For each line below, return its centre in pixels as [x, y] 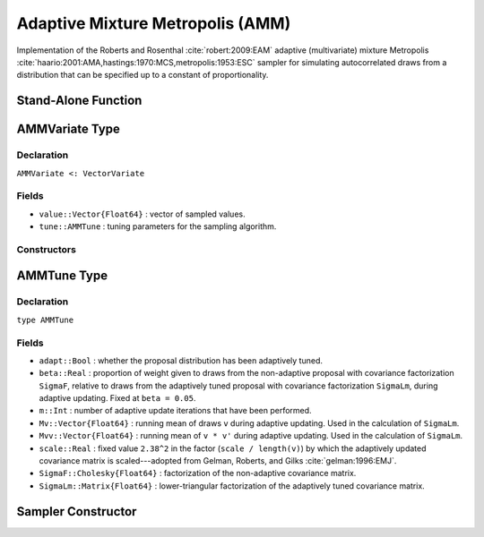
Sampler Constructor [77, 511]
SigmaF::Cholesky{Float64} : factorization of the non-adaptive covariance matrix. [198, 473]
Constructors [46, 249]
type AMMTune [45, 320]
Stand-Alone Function [79, 101]
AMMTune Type [62, 276]
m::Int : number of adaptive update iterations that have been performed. [176, 411]
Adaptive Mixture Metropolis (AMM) [154, 23]
